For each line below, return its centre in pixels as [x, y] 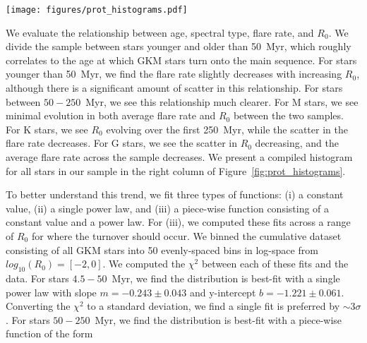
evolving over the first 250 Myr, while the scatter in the [227, 129]
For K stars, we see [47, 129]
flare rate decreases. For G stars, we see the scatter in [121, 143]
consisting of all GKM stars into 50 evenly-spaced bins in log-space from [162, 249]
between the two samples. [288, 115]
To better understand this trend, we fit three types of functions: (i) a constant [175, 194]
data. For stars [37, 278]
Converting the [38, 306]
